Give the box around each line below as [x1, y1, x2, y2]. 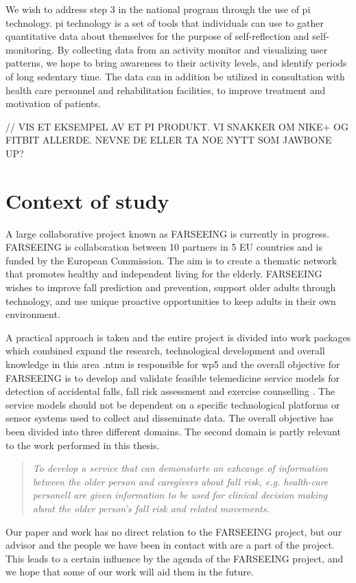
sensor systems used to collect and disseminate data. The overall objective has [5, 411, 334, 425]
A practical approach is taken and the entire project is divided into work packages [5, 330, 351, 344]
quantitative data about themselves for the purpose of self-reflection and [5, 29, 309, 43]
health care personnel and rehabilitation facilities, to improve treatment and [5, 82, 326, 97]
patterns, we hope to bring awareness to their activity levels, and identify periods [5, 56, 347, 70]
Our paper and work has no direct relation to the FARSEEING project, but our [5, 524, 342, 538]
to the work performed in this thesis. [5, 437, 160, 452]
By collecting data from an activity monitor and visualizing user [57, 42, 328, 56]
